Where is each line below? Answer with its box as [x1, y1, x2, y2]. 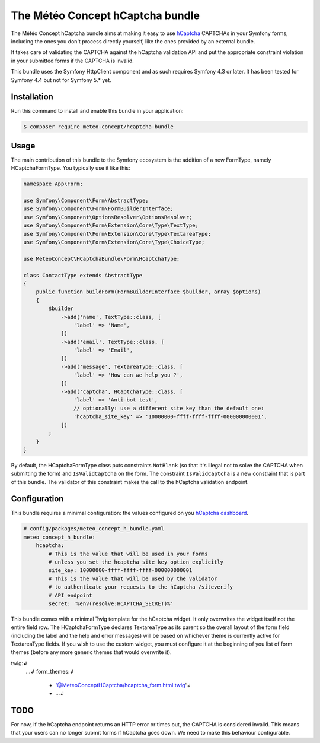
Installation [11, 92, 53, 102]
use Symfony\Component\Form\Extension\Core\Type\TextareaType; [23, 230, 212, 237]
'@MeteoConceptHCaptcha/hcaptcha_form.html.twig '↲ [55, 681, 191, 688]
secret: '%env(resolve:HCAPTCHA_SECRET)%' [48, 600, 174, 607]
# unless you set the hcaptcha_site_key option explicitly [48, 558, 224, 565]
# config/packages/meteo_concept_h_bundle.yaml [23, 526, 164, 532]
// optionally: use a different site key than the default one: [73, 404, 264, 412]
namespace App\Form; [23, 181, 83, 187]
